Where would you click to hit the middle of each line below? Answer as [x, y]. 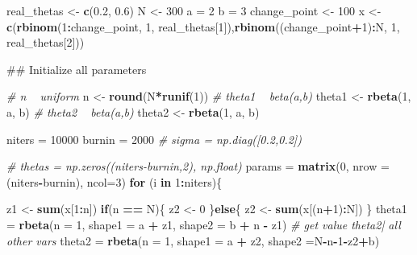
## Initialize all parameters [77, 69]
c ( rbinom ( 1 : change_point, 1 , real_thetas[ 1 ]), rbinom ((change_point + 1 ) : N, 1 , [203, 26]
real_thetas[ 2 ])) [46, 42]
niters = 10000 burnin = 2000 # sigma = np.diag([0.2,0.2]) [154, 139]
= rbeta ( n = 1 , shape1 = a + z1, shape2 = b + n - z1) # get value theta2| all [204, 224]
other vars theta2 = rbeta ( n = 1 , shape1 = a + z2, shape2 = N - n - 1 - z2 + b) [193, 240]
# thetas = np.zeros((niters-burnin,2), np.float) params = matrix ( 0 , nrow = [198, 166]
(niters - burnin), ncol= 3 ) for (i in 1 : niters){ [115, 181]
